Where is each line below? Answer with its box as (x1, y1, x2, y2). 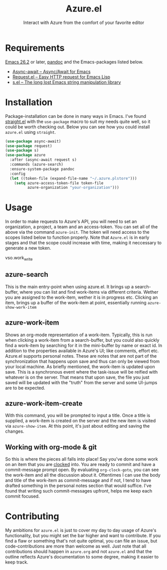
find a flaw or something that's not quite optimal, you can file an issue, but (5, 538, 158, 544)
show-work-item (5, 305, 37, 310)
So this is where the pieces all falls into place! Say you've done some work (5, 456, 158, 462)
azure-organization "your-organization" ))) (27, 185, 120, 190)
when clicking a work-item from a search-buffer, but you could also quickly (5, 337, 160, 343)
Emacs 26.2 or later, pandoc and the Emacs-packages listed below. (5, 58, 144, 65)
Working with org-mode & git (5, 443, 97, 451)
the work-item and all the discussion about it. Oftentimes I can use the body (5, 472, 161, 478)
